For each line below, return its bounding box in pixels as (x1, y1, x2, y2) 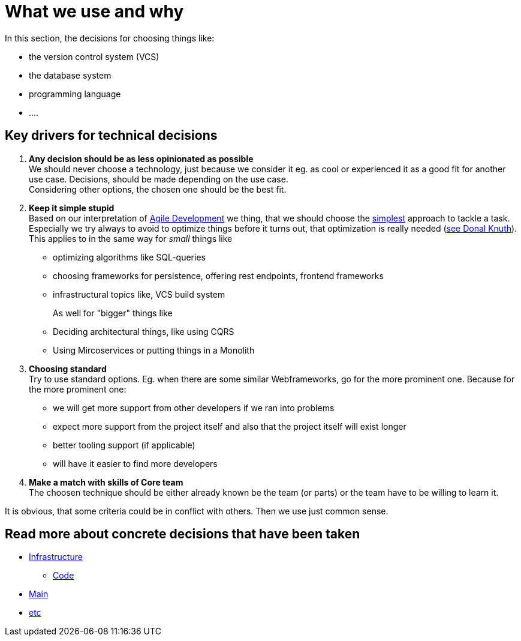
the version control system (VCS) (29, 51, 159, 62)
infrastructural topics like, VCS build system (53, 289, 225, 299)
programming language (29, 88, 121, 99)
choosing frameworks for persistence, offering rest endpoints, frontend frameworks (53, 270, 384, 281)
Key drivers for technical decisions (5, 128, 218, 143)
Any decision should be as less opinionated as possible (29, 153, 254, 164)
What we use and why (5, 1, 184, 22)
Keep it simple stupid (29, 202, 115, 213)
